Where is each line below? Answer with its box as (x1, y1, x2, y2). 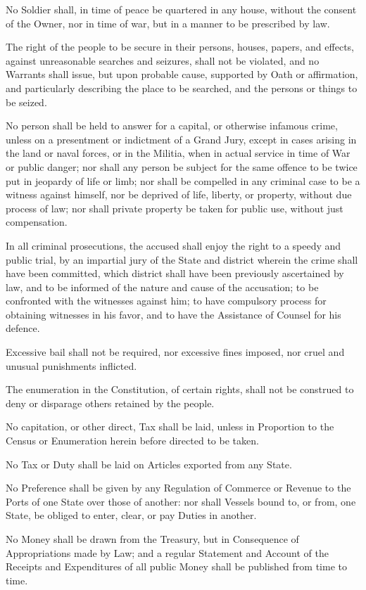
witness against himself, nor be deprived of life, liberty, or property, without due (6, 187, 352, 202)
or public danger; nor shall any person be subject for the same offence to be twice (6, 159, 358, 174)
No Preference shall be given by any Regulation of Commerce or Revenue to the (6, 480, 351, 495)
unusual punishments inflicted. (6, 358, 137, 373)
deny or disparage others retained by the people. (6, 395, 215, 410)
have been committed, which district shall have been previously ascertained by (6, 266, 344, 281)
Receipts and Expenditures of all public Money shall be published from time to (6, 559, 347, 574)
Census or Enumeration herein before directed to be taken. (6, 433, 259, 448)
